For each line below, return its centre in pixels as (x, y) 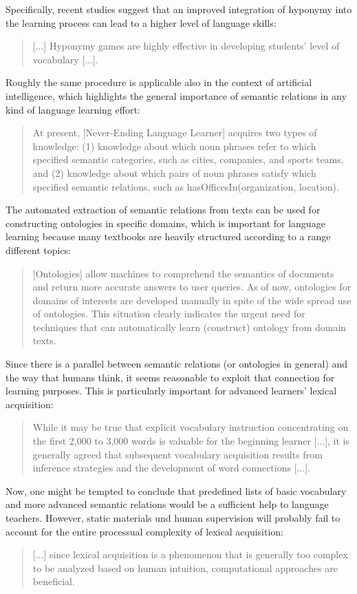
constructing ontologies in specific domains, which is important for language (165, 223)
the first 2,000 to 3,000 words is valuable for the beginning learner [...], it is (191, 441)
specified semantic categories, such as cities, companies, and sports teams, (188, 159)
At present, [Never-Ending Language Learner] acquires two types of (175, 132)
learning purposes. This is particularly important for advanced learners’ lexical (171, 391)
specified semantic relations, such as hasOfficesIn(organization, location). (186, 186)
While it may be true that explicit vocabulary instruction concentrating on (191, 427)
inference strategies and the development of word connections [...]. (172, 468)
